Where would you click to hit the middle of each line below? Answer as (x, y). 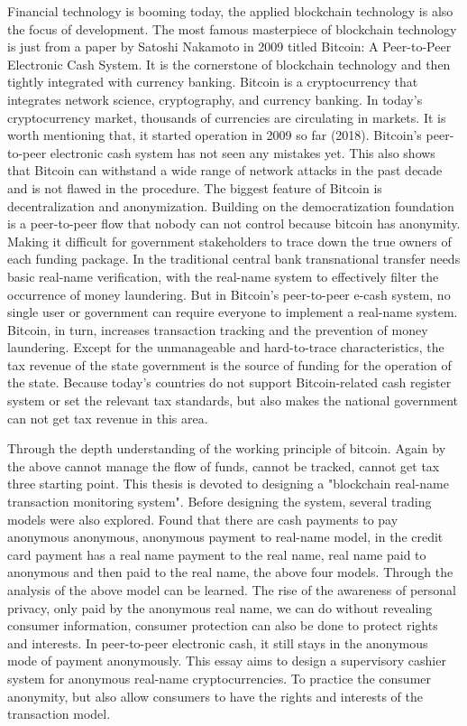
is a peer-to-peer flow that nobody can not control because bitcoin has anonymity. (234, 223)
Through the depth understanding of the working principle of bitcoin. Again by (227, 448)
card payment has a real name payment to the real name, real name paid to (217, 554)
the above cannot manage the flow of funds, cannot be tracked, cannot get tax (224, 465)
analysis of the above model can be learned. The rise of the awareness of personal (232, 590)
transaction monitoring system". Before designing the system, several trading (220, 502)
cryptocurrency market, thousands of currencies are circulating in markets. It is (227, 117)
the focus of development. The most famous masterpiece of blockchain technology (232, 28)
